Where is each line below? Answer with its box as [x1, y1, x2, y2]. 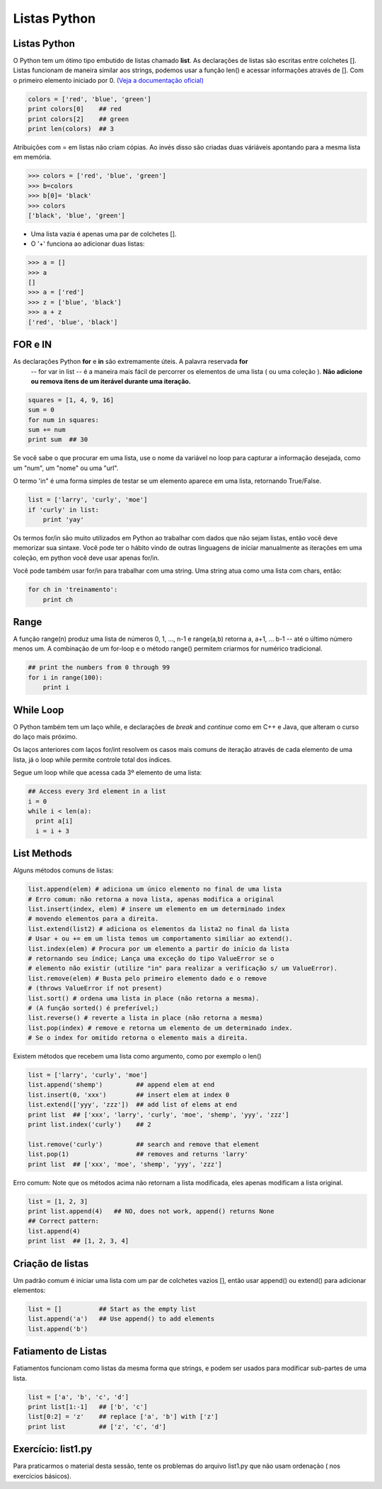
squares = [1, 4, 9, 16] [28, 396, 115, 404]
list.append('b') [28, 1325, 88, 1333]
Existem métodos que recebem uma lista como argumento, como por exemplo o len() [13, 1052, 262, 1061]
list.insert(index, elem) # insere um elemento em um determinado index [28, 905, 286, 913]
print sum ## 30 [28, 435, 88, 444]
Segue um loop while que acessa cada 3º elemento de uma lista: [13, 768, 202, 777]
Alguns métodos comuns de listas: [13, 866, 114, 874]
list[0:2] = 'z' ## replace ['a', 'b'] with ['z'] [28, 1413, 219, 1421]
